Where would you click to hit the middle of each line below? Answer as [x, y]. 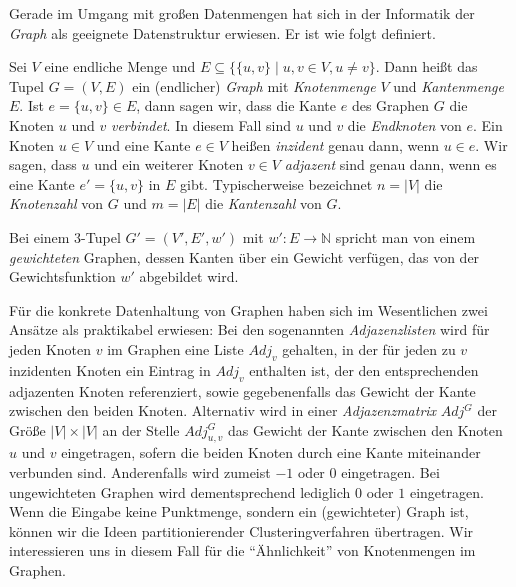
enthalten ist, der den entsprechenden [364, 369]
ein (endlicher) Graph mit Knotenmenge [254, 85]
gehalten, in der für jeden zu [369, 348]
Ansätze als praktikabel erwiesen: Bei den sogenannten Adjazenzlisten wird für [249, 329]
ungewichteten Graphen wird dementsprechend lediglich [180, 491]
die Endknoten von [404, 124]
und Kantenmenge [448, 85]
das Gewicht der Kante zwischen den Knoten [365, 429]
